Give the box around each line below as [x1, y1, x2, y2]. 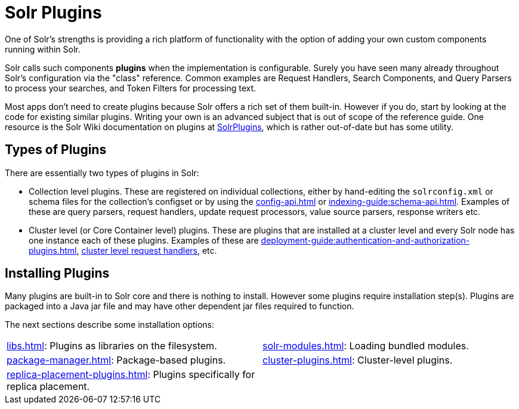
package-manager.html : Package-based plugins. [7, 354, 226, 367]
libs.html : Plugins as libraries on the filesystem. [7, 340, 217, 352]
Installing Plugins [5, 266, 110, 281]
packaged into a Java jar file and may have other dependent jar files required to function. [5, 301, 354, 312]
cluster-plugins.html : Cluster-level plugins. [262, 354, 453, 367]
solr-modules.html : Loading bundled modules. [262, 340, 469, 352]
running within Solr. [5, 44, 81, 54]
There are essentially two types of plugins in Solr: [5, 167, 199, 178]
